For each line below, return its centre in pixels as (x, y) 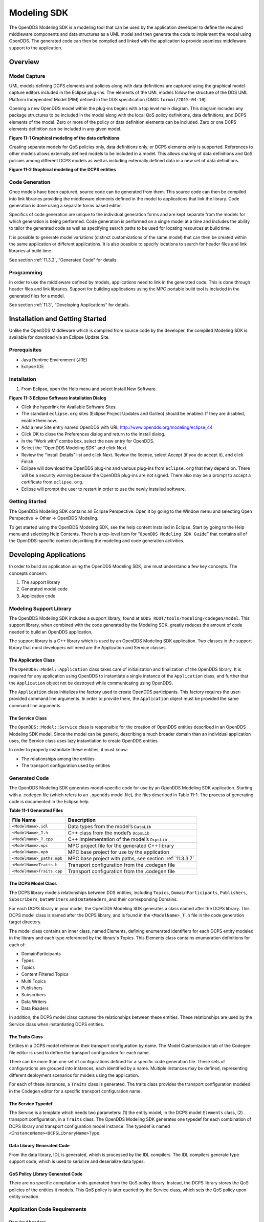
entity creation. (24, 1197)
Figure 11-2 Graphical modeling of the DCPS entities (63, 170)
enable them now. (39, 420)
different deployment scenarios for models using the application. (74, 1075)
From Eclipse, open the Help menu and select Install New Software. (89, 389)
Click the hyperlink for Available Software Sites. (69, 407)
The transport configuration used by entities (66, 765)
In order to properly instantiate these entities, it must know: (68, 750)
